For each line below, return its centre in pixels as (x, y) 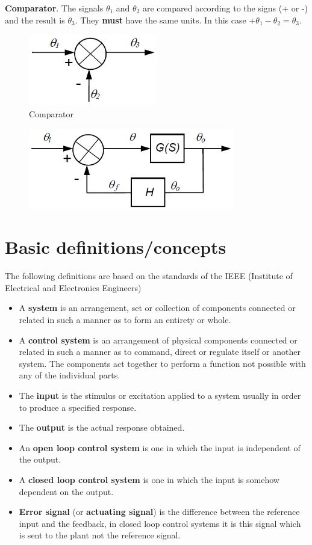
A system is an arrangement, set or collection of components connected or (157, 308)
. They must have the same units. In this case (161, 20)
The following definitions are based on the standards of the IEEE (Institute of (149, 276)
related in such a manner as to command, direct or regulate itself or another (160, 352)
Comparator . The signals (54, 8)
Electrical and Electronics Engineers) (73, 287)
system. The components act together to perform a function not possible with (162, 363)
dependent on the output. (66, 491)
